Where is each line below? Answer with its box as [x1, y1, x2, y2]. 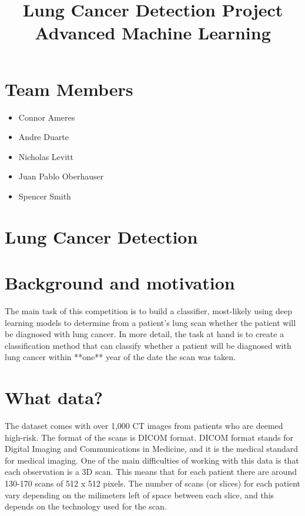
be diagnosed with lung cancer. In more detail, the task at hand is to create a [5, 328, 284, 340]
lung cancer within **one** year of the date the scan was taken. [5, 351, 236, 363]
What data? [5, 385, 103, 410]
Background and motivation [5, 271, 235, 295]
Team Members [5, 76, 133, 101]
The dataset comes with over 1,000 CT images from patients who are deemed [5, 420, 283, 432]
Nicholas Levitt [18, 150, 74, 162]
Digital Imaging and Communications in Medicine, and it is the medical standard [5, 442, 299, 455]
